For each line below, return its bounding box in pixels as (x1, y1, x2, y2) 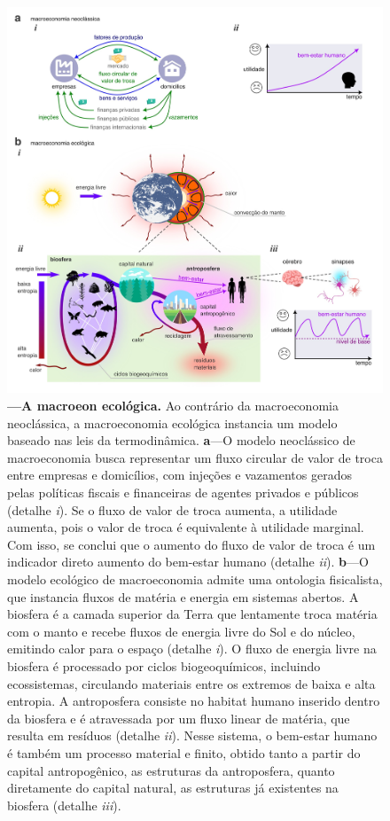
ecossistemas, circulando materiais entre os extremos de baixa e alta (7, 674, 376, 692)
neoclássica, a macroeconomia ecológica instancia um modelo (7, 413, 338, 432)
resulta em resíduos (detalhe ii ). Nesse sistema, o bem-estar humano (7, 726, 378, 745)
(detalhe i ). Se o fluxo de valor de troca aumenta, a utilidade (7, 500, 338, 519)
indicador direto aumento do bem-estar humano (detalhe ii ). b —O (7, 552, 369, 571)
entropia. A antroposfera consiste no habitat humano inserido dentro (7, 692, 380, 710)
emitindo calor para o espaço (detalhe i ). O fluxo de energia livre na (7, 639, 377, 658)
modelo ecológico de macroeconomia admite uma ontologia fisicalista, (7, 570, 383, 588)
